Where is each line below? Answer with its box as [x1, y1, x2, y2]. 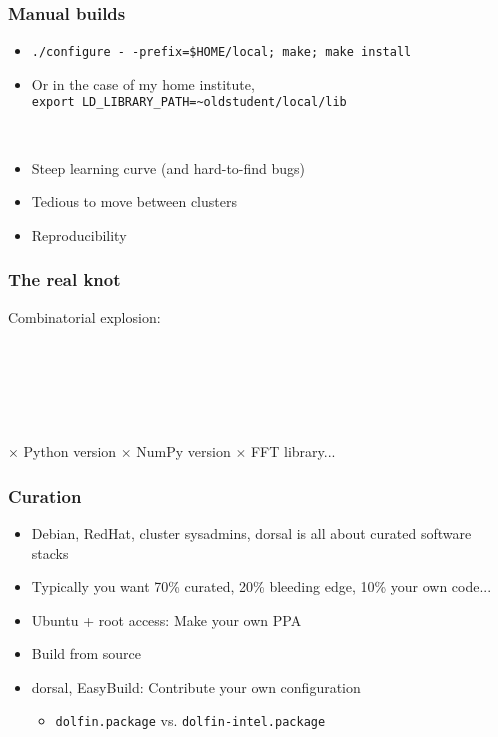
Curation [8, 483, 82, 508]
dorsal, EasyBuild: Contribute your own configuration [31, 676, 361, 697]
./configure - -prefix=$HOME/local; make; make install [31, 45, 412, 60]
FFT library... [250, 441, 336, 462]
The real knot [8, 267, 121, 292]
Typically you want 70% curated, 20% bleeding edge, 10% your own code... [31, 576, 492, 597]
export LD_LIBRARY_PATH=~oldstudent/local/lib [31, 95, 347, 110]
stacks [31, 542, 69, 563]
